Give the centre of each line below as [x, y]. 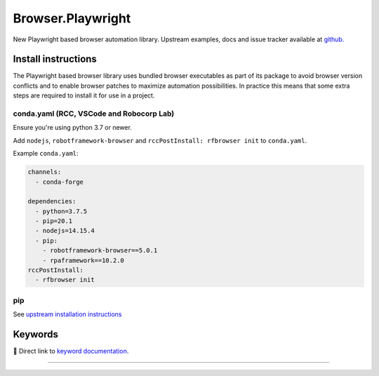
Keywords [36, 334]
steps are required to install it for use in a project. [84, 95]
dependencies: [52, 201]
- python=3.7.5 [61, 211]
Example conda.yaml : [46, 154]
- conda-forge [60, 182]
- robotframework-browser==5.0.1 [100, 250]
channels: [45, 172]
